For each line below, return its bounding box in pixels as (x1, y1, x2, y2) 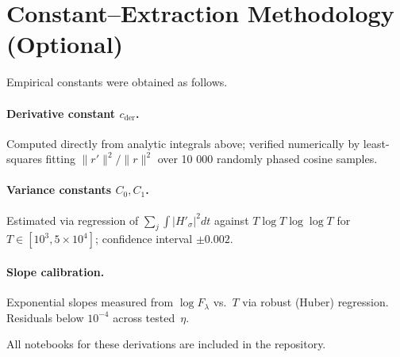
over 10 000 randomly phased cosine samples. (157, 150, 378, 167)
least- (363, 135, 390, 151)
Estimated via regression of (6, 211, 139, 228)
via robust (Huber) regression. (242, 294, 389, 310)
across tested (113, 309, 175, 325)
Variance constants (6, 181, 112, 198)
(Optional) (6, 28, 124, 60)
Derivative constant (6, 104, 116, 121)
